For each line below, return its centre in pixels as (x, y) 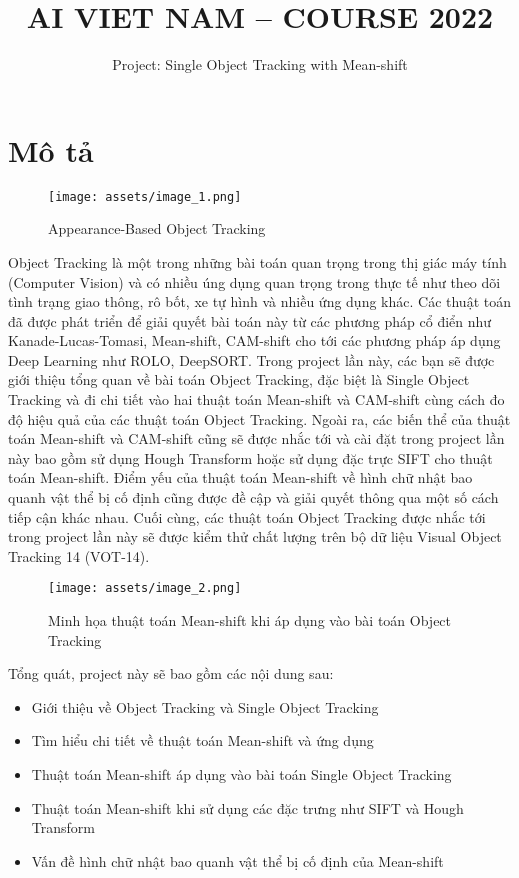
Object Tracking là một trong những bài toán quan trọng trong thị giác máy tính (257, 261)
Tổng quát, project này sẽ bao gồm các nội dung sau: (171, 673)
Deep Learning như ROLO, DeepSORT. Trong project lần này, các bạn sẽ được (251, 359)
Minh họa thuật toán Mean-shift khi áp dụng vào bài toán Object (250, 620)
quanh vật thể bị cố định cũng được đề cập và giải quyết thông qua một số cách (253, 497)
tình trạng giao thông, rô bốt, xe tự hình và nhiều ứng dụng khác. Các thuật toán (259, 301)
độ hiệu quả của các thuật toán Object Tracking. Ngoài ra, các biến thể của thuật (259, 418)
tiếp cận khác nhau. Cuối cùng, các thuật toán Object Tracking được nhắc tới (247, 516)
